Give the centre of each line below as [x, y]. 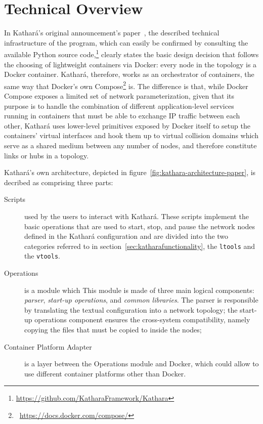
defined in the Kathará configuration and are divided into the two [126, 236]
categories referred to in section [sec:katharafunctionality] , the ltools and [140, 246]
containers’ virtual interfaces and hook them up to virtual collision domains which [131, 135]
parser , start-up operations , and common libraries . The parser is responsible [141, 300]
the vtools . [42, 256]
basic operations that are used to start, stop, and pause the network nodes [140, 226]
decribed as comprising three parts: [59, 182]
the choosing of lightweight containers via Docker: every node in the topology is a [130, 64]
